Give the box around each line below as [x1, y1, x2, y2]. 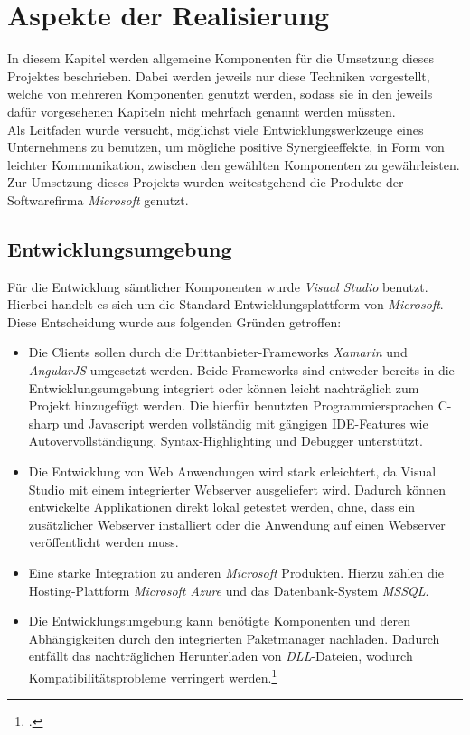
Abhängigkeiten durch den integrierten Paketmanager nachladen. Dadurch [28, 628, 440, 647]
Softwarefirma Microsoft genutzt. [7, 190, 189, 209]
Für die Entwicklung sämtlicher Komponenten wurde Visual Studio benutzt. [7, 277, 428, 296]
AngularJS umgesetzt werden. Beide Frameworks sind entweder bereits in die [28, 361, 455, 380]
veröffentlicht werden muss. [28, 532, 179, 551]
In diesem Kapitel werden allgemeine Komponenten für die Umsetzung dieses [7, 49, 435, 68]
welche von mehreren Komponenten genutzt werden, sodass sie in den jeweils [7, 84, 433, 103]
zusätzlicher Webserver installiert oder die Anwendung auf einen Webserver [28, 514, 446, 533]
